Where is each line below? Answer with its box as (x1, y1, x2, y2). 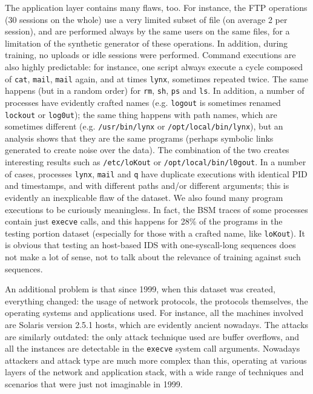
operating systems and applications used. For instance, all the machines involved (5, 306, 304, 319)
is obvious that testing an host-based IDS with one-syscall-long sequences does (5, 238, 296, 251)
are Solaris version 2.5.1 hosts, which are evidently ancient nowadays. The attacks (5, 318, 309, 330)
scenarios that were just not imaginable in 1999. (5, 378, 183, 390)
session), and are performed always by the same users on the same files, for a (5, 25, 290, 38)
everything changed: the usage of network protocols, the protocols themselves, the (5, 294, 308, 307)
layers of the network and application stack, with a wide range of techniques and (5, 366, 304, 378)
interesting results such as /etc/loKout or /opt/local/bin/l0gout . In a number (5, 156, 306, 168)
